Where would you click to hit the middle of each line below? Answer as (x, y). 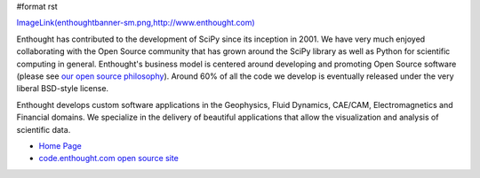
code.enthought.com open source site (109, 159)
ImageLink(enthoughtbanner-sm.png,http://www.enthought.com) (136, 23)
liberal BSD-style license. (63, 89)
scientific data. (44, 129)
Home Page (60, 145)
